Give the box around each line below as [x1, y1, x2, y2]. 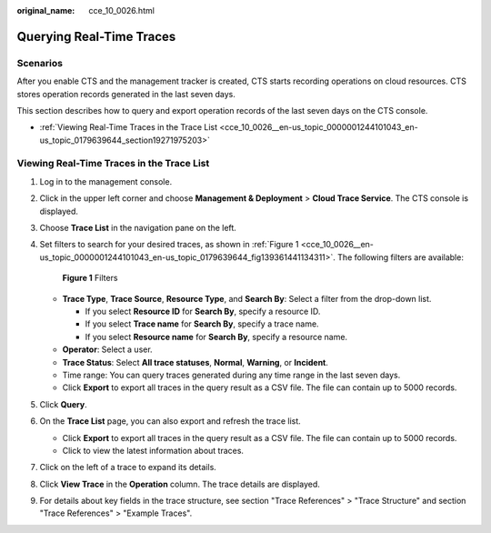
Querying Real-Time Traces [16, 28, 176, 45]
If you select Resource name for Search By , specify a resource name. [85, 331, 348, 342]
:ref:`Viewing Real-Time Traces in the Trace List [39, 122, 218, 133]
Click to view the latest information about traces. [62, 445, 245, 456]
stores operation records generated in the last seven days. [16, 88, 236, 99]
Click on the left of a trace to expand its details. [39, 462, 217, 473]
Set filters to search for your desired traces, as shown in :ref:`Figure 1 [39, 239, 299, 250]
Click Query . [39, 398, 87, 409]
